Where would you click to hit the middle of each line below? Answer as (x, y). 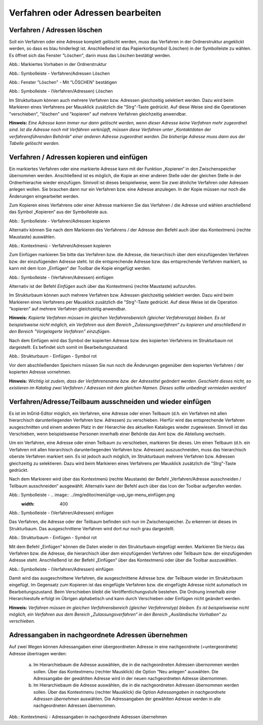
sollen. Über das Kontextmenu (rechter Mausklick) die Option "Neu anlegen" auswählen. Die (126, 671)
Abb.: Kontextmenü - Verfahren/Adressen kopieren (60, 245)
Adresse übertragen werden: (38, 653)
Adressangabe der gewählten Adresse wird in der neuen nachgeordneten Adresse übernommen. (131, 678)
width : (28, 504)
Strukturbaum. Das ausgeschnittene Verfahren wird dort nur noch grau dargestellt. (92, 528)
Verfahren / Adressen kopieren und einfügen (78, 157)
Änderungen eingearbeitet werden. (44, 196)
